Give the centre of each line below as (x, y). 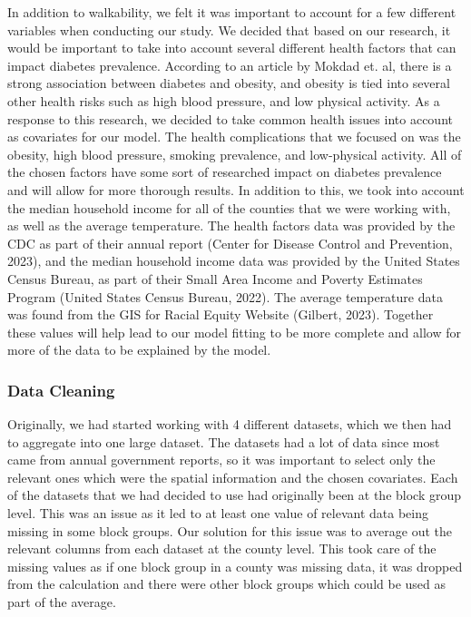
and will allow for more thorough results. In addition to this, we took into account (236, 189)
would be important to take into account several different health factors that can (232, 48)
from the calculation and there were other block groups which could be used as (227, 584)
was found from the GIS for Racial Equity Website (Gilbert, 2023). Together (221, 314)
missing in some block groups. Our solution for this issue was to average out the (230, 530)
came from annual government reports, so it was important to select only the (221, 460)
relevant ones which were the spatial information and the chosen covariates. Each (233, 477)
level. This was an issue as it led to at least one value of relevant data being (218, 513)
